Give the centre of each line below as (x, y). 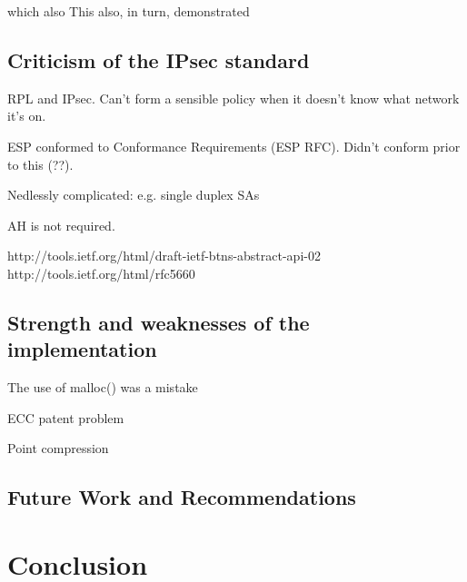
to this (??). (40, 164)
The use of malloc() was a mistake (103, 387)
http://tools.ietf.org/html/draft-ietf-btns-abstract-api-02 (164, 256)
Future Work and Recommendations (182, 497)
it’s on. (27, 116)
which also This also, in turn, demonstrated (129, 11)
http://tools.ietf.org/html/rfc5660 (101, 273)
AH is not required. (61, 225)
